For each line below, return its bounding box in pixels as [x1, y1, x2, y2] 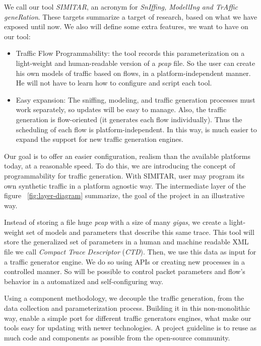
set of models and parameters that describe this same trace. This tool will [26, 226, 254, 237]
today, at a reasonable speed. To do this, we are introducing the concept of [4, 160, 235, 171]
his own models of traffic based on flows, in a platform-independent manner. [16, 67, 251, 78]
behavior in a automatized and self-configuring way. [4, 276, 163, 286]
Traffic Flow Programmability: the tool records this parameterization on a [16, 48, 245, 58]
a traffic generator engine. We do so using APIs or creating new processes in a [4, 256, 245, 267]
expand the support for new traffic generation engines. [16, 134, 183, 144]
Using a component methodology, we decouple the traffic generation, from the [4, 293, 244, 303]
